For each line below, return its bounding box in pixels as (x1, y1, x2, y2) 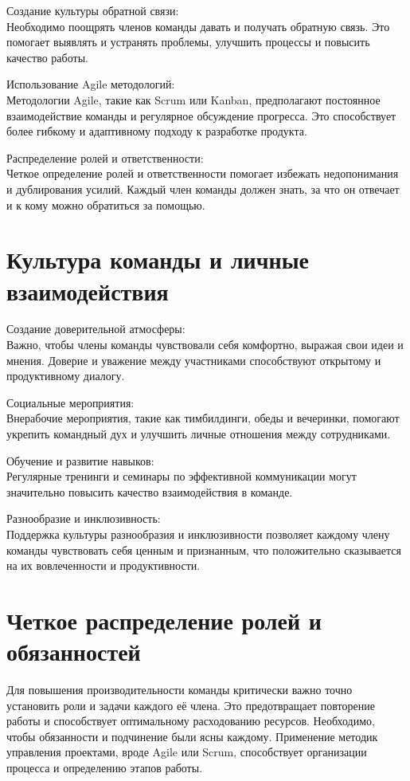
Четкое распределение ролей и (6, 603, 322, 636)
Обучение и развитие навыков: (6, 452, 154, 469)
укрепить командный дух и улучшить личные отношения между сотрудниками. (6, 426, 391, 442)
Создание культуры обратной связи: (6, 2, 179, 18)
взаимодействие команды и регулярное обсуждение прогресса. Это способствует (6, 107, 396, 124)
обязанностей (6, 635, 141, 668)
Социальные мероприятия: (6, 394, 135, 410)
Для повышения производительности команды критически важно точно (6, 681, 353, 698)
